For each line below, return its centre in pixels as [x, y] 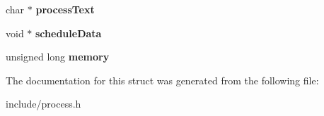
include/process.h [44, 104]
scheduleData [69, 33]
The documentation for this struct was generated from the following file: [162, 80]
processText [65, 9]
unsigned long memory [58, 57]
